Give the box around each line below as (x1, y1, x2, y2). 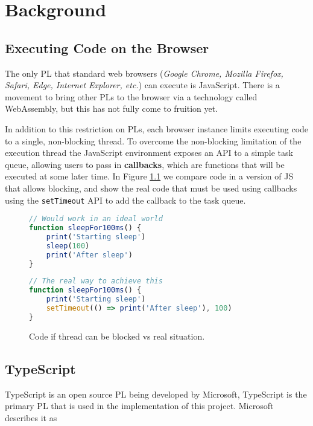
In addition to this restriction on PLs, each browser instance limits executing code (5, 122, 309, 135)
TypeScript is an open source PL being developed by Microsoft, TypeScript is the (5, 387, 307, 400)
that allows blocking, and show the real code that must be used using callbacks (5, 181, 297, 194)
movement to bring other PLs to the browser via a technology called (5, 90, 258, 103)
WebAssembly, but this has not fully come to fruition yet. (5, 102, 218, 115)
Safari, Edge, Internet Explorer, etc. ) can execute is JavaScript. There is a (5, 79, 280, 91)
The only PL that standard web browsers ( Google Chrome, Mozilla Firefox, (5, 66, 283, 79)
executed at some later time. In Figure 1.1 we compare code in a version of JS (5, 170, 294, 182)
